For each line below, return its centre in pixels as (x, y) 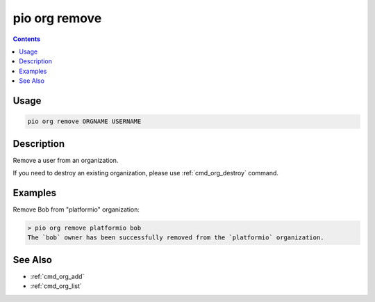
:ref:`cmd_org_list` (56, 286)
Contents (27, 39)
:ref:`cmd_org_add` (57, 276)
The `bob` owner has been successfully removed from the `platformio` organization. (176, 238)
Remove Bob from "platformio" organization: (76, 209)
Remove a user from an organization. (66, 160)
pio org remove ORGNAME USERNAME (84, 121)
